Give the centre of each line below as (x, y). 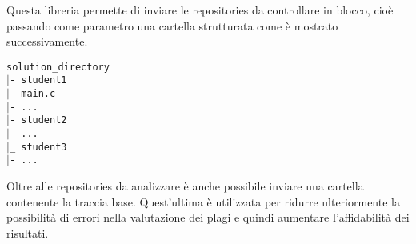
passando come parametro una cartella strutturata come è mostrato (172, 25)
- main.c (32, 94)
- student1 (38, 80)
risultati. (28, 232)
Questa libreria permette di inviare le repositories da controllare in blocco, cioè (200, 10)
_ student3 (38, 147)
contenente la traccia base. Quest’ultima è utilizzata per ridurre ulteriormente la (203, 201)
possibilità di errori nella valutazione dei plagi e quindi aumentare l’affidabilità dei (208, 217)
